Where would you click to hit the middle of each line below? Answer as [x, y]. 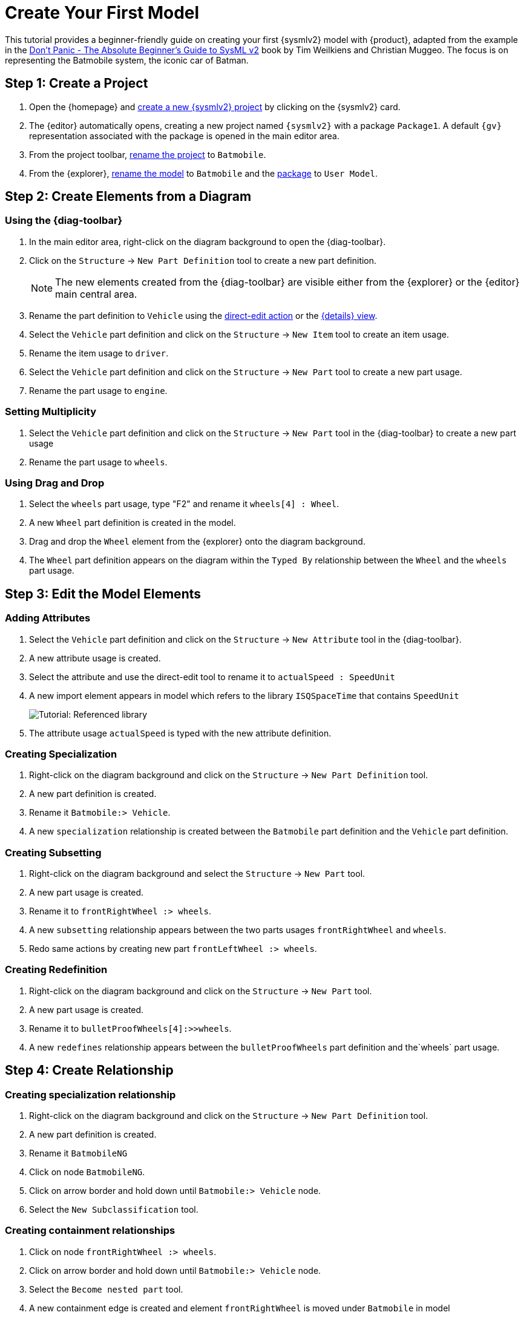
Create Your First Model [102, 13]
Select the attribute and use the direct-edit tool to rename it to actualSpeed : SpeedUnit [212, 677]
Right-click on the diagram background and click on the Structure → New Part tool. [201, 991]
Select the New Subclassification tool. [114, 1209]
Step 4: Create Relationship [89, 1070]
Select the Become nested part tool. [106, 1289]
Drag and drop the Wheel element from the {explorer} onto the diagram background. [197, 542]
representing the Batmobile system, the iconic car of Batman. [127, 60]
